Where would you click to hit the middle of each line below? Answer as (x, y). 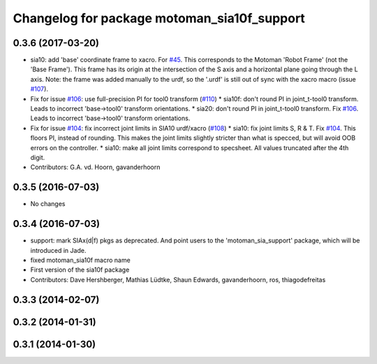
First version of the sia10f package (80, 270)
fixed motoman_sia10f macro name (80, 260)
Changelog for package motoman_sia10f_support (159, 18)
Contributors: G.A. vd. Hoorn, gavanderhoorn (95, 167)
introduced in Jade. (58, 250)
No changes (48, 204)
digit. (38, 157)
